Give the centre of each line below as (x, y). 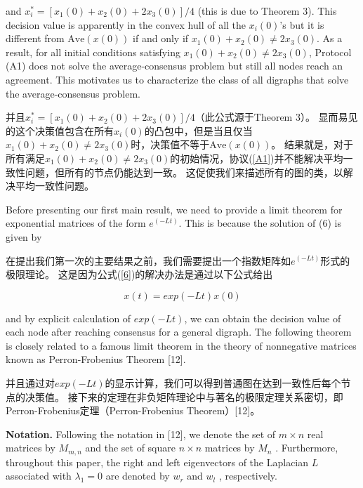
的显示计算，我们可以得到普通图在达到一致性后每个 (223, 383)
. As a (330, 38)
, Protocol (330, 52)
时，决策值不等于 (170, 144)
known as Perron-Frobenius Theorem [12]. (96, 359)
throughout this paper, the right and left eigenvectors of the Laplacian (157, 462)
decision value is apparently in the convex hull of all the (126, 24)
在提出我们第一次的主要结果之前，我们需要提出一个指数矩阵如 (148, 260)
